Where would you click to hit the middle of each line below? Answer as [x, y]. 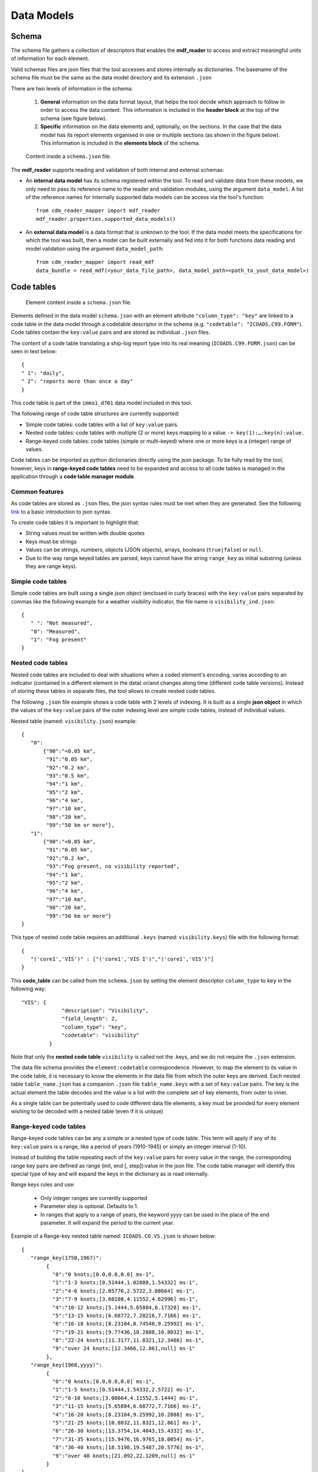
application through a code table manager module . [73, 476]
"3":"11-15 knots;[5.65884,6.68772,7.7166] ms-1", [127, 1406]
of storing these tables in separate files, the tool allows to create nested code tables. [113, 691]
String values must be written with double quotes [85, 533]
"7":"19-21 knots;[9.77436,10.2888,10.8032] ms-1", [128, 1332]
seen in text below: [34, 352]
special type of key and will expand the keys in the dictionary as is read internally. [110, 1174]
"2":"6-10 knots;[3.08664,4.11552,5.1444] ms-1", [125, 1398]
